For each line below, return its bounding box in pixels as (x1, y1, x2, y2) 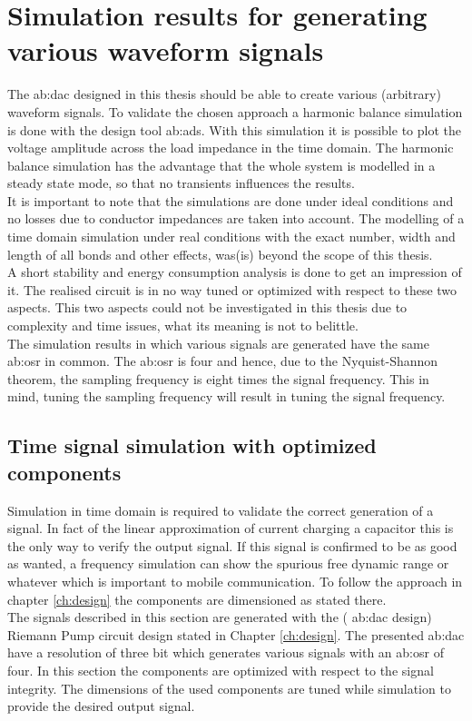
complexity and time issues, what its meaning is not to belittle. (7, 316, 359, 335)
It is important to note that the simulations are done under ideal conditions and (7, 191, 454, 210)
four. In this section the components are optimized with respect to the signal (7, 660, 434, 679)
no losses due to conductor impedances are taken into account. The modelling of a (7, 209, 465, 228)
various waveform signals (7, 32, 324, 69)
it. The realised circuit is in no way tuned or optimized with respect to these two (7, 280, 457, 299)
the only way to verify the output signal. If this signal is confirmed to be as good (7, 536, 457, 555)
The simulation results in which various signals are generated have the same (7, 333, 429, 352)
